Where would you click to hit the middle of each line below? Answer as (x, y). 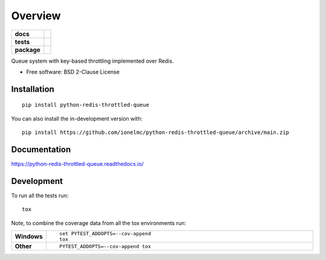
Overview (36, 16)
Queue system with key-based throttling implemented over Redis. (93, 61)
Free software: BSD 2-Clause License (73, 72)
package (27, 49)
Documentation (41, 149)
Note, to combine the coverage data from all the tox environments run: (99, 223)
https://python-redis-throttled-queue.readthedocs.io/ (78, 164)
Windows (29, 236)
